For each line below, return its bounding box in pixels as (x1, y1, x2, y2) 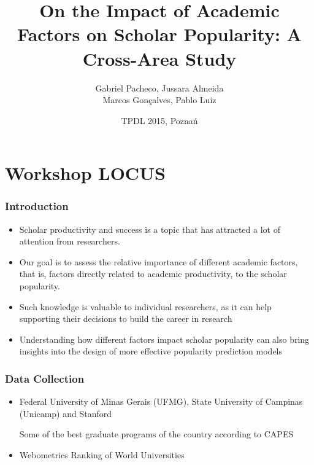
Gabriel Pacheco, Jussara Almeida (95, 81, 224, 94)
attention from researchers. (19, 235, 120, 248)
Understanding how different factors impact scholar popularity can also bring (19, 332, 310, 345)
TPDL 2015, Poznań (121, 114, 198, 127)
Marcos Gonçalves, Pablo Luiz (102, 93, 216, 106)
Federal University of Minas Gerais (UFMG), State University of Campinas (19, 395, 303, 408)
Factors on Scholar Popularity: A (17, 21, 302, 47)
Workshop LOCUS (5, 160, 166, 186)
